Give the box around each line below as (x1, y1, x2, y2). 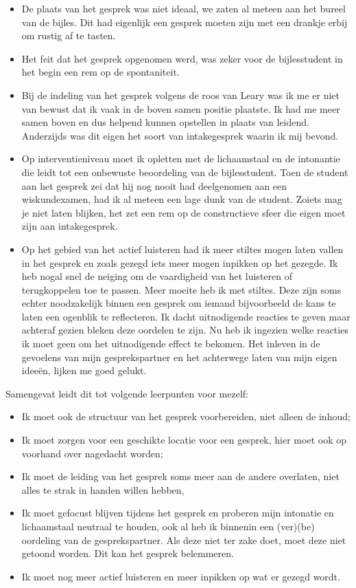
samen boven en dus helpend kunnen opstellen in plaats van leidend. (21, 115, 309, 129)
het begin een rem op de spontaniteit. (21, 65, 180, 79)
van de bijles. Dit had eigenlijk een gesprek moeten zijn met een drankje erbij (21, 14, 348, 29)
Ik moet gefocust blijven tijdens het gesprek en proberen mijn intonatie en (21, 505, 334, 520)
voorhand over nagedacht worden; (21, 446, 163, 460)
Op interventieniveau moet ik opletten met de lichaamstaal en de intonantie (21, 151, 340, 166)
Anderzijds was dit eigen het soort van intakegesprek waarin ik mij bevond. (21, 128, 339, 142)
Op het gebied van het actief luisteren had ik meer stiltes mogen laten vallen (21, 241, 344, 256)
